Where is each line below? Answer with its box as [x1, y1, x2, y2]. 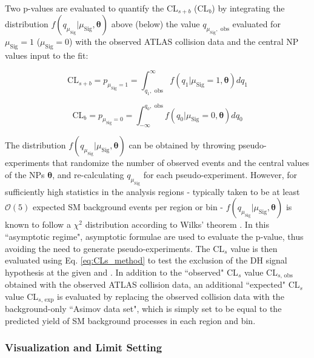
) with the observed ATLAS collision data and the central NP [69, 35, 299, 48]
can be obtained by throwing [129, 139, 236, 151]
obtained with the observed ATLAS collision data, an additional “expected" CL [5, 278, 300, 291]
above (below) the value [111, 18, 200, 30]
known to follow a [5, 218, 71, 231]
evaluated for [232, 18, 281, 30]
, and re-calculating [52, 168, 124, 181]
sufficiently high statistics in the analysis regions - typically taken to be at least [5, 185, 300, 197]
